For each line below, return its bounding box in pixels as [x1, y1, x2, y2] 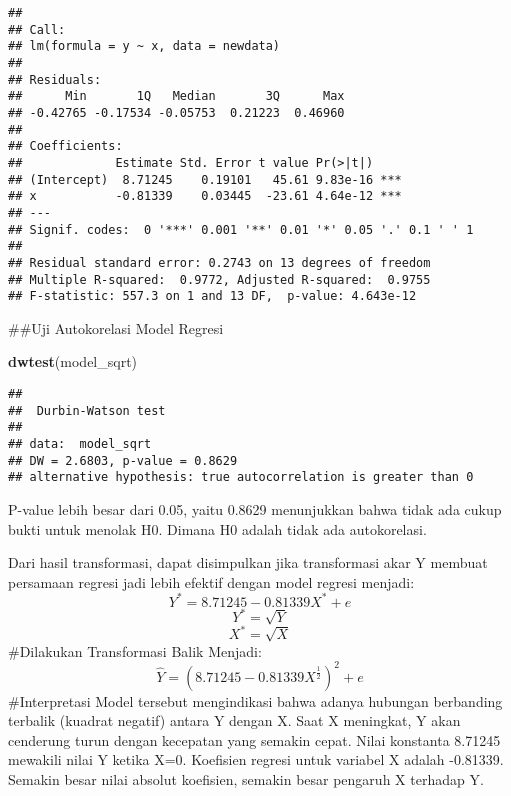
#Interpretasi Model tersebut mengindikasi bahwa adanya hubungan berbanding [8, 690, 503, 711]
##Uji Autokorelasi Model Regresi [8, 317, 224, 338]
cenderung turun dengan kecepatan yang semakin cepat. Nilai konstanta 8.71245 [8, 729, 501, 750]
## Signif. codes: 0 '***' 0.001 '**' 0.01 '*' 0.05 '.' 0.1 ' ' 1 [8, 222, 474, 237]
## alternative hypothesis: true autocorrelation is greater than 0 [8, 470, 474, 485]
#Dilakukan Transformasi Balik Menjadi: [8, 640, 262, 661]
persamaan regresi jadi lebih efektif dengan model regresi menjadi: [8, 571, 415, 592]
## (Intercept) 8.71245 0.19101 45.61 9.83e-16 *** [8, 172, 402, 187]
